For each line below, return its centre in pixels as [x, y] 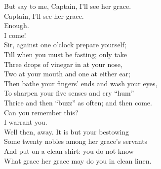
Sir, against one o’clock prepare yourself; [65, 45]
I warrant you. [26, 122]
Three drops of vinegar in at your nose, [63, 64]
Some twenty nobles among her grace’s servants [76, 141]
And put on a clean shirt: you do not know [69, 151]
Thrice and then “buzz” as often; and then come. [78, 102]
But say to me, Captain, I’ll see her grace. [68, 6]
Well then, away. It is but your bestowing [66, 131]
